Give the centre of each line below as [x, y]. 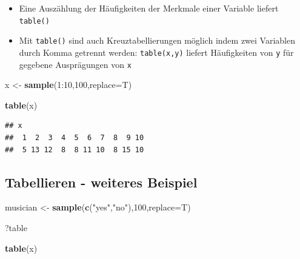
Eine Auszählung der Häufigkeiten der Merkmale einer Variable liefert [149, 8]
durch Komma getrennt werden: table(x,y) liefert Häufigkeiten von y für [156, 52]
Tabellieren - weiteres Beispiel [101, 182]
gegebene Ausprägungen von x [75, 64]
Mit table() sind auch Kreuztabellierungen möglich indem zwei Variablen [157, 40]
